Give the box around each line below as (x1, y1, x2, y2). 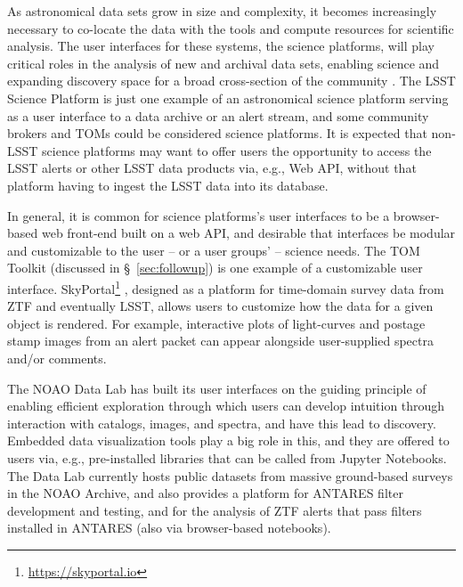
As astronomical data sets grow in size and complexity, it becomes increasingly (7, 2, 437, 20)
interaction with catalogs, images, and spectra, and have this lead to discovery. (7, 413, 436, 432)
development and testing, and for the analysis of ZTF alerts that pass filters (7, 501, 422, 519)
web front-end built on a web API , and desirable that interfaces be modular (41, 224, 456, 242)
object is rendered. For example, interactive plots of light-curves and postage (7, 314, 426, 332)
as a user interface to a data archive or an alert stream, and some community (7, 106, 429, 125)
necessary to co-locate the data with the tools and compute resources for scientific (7, 19, 454, 37)
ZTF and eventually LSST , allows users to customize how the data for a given (7, 297, 434, 315)
